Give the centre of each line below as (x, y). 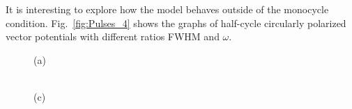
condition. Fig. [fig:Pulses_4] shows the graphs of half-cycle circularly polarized (176, 23)
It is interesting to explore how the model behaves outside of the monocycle (167, 9)
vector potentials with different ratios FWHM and (113, 36)
